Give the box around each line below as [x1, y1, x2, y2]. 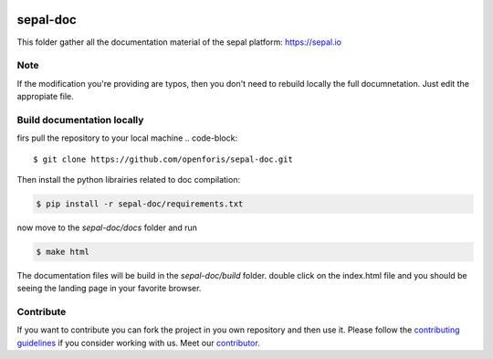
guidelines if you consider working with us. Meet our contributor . [16, 337, 260, 348]
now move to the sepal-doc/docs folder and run [16, 222, 198, 233]
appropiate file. [16, 91, 74, 102]
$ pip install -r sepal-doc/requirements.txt [36, 198, 244, 209]
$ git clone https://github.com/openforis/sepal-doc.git [33, 153, 294, 164]
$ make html [36, 247, 90, 257]
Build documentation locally [16, 113, 144, 126]
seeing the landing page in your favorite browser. [16, 283, 202, 294]
